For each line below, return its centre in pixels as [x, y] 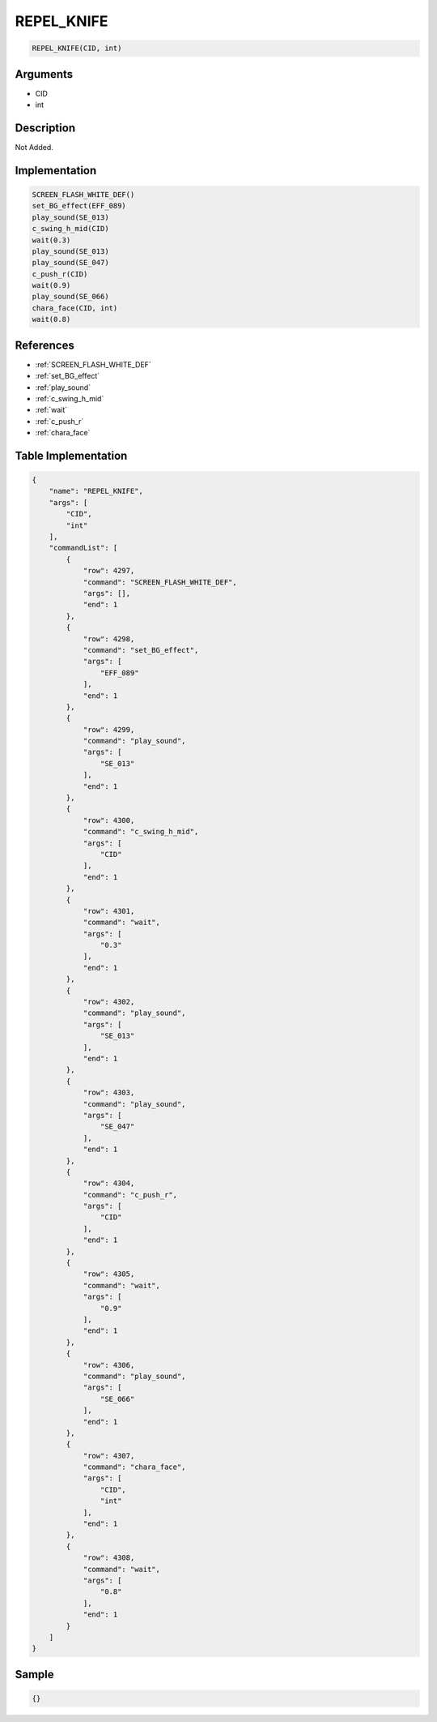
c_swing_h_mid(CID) [70, 229]
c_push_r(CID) [60, 274]
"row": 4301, [109, 911]
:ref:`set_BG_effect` [68, 376]
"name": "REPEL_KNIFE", [96, 491]
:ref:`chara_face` [63, 433]
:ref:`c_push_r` [59, 421]
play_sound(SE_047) [70, 263]
